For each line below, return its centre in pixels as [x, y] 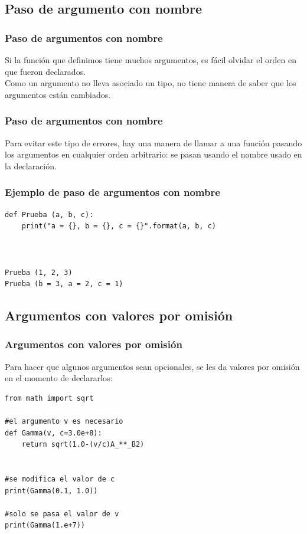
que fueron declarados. [45, 71]
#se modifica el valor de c [60, 479]
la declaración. [31, 166]
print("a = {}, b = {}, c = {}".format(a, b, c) [119, 226]
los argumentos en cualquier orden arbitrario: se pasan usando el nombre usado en [153, 154]
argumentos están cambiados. [58, 94]
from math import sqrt [49, 398]
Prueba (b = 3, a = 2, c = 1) [64, 284]
